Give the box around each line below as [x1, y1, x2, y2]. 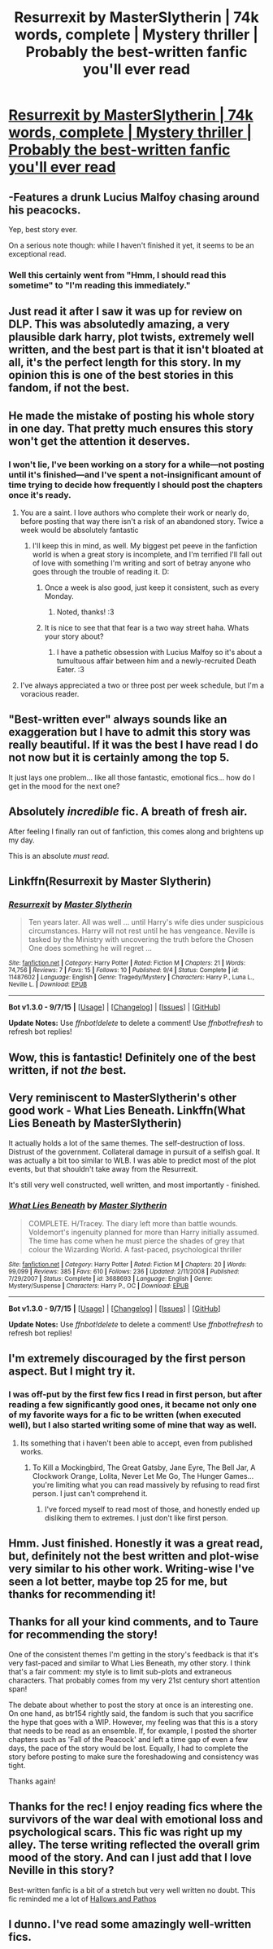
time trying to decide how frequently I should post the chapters [8, 479, 263, 491]
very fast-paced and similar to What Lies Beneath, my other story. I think [8, 1658, 251, 1668]
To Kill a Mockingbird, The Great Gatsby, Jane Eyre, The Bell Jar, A [32, 1463, 256, 1472]
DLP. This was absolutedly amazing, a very [8, 318, 230, 332]
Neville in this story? [8, 1863, 115, 1877]
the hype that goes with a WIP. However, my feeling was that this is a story [8, 1717, 258, 1727]
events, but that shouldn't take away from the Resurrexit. [8, 1164, 198, 1173]
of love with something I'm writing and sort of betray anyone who [32, 558, 251, 568]
